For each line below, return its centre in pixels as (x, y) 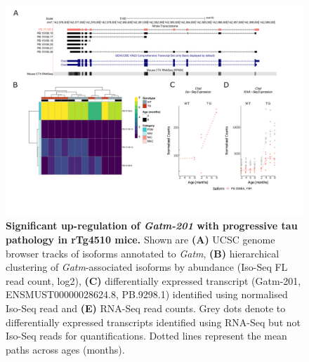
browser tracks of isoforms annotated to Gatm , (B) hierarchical (143, 253)
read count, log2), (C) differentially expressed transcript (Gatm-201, (153, 280)
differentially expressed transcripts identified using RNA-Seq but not (153, 322)
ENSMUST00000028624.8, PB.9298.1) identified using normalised (147, 294)
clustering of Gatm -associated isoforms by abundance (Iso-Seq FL (147, 267)
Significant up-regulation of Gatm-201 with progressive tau (152, 226)
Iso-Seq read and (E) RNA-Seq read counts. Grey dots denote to (146, 308)
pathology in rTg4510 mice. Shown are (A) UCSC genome (140, 239)
